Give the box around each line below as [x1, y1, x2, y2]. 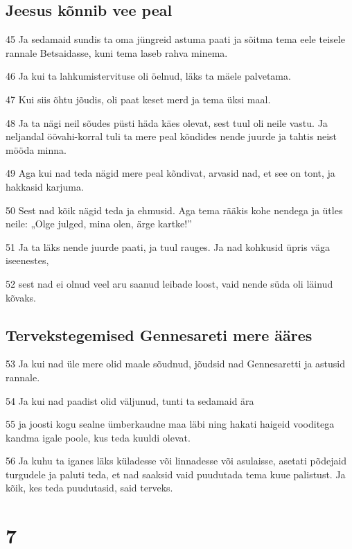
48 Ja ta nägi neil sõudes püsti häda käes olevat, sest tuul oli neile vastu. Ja [6, 115, 328, 130]
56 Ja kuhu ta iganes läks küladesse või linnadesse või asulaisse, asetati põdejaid [6, 453, 347, 468]
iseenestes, [6, 253, 49, 268]
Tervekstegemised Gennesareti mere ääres [6, 324, 313, 345]
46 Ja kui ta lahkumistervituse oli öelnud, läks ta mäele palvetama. [6, 69, 291, 83]
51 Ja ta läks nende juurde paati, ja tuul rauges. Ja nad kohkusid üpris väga [6, 239, 330, 254]
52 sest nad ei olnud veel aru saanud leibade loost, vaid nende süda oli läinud [6, 276, 333, 290]
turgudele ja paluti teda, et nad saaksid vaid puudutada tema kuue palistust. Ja [6, 467, 346, 481]
